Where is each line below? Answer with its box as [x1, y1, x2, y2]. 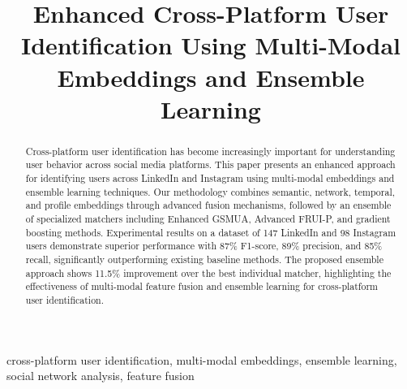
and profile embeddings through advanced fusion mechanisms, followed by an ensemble [25, 198, 392, 212]
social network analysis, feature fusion [6, 367, 195, 384]
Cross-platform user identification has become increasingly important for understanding [25, 144, 396, 158]
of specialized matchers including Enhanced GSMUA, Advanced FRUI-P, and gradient [25, 212, 391, 226]
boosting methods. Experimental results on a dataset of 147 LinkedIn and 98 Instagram [25, 225, 396, 239]
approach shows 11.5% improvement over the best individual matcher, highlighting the [25, 266, 392, 279]
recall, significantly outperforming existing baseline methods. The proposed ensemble [25, 252, 383, 266]
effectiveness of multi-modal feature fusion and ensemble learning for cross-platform [25, 279, 379, 293]
